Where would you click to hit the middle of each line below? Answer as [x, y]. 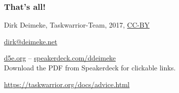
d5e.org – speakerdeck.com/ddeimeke [60, 58]
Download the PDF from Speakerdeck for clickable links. [90, 67]
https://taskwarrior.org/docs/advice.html [67, 84]
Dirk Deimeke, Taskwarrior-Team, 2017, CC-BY [77, 25]
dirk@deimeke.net [31, 41]
